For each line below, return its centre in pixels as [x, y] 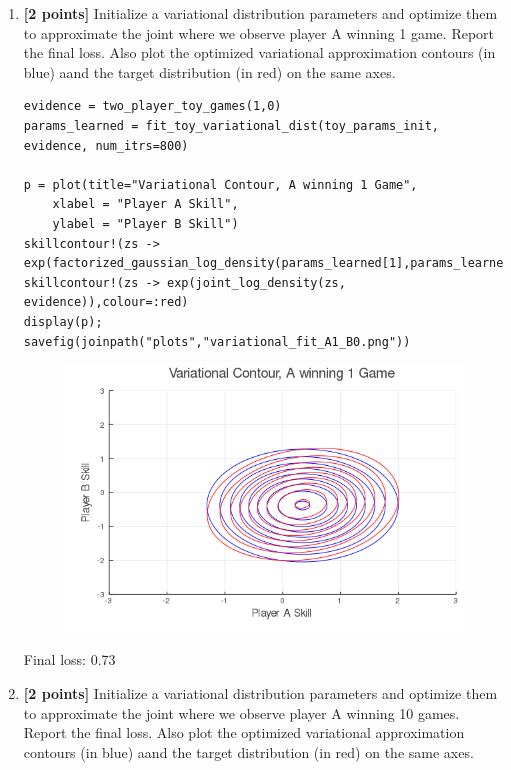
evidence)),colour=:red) [106, 302]
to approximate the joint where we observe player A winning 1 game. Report [259, 32]
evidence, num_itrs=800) [106, 145]
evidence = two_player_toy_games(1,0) [152, 106]
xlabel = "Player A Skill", [145, 204]
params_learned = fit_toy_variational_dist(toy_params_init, [231, 125]
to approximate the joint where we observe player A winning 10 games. [241, 712]
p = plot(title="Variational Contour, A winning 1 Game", [220, 184]
